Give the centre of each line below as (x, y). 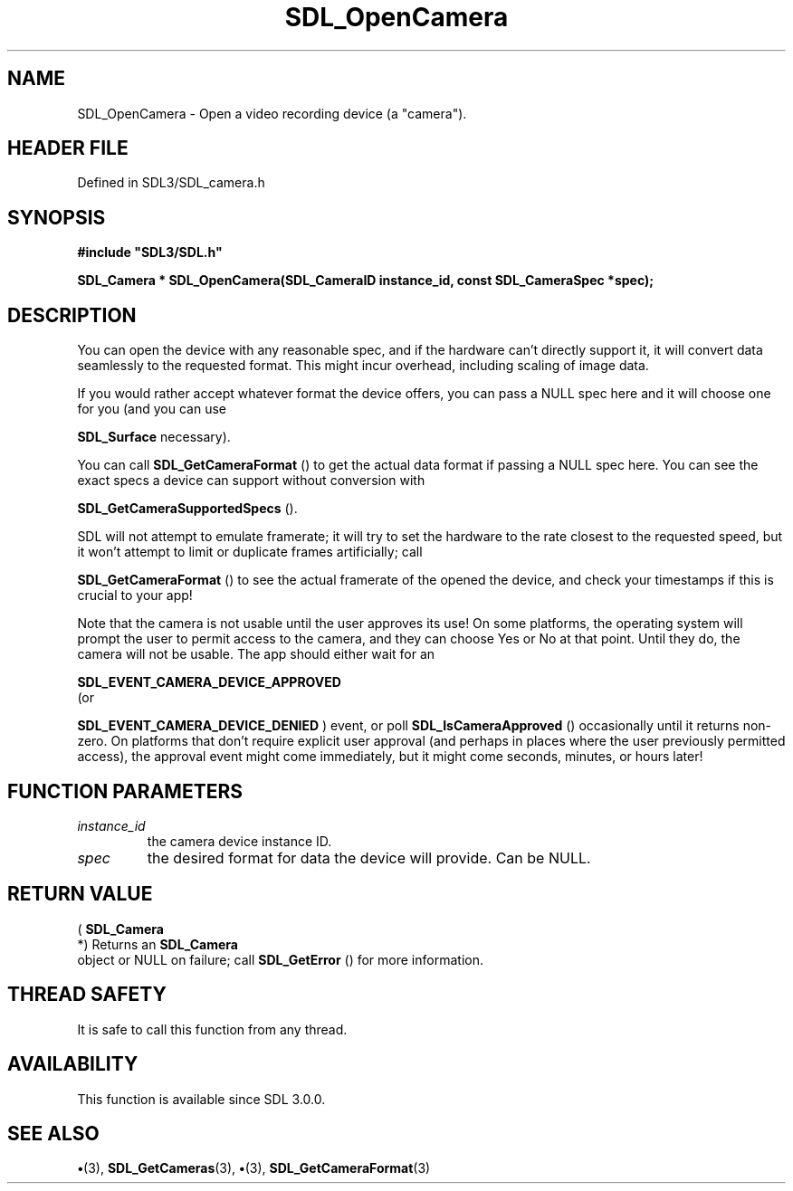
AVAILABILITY (73, 1064)
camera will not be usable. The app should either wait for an (256, 654)
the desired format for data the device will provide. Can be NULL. (369, 858)
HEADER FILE (68, 148)
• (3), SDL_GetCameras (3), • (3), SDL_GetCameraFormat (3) (254, 1168)
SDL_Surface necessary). (154, 437)
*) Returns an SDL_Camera (158, 944)
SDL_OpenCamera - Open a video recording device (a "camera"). (272, 113)
